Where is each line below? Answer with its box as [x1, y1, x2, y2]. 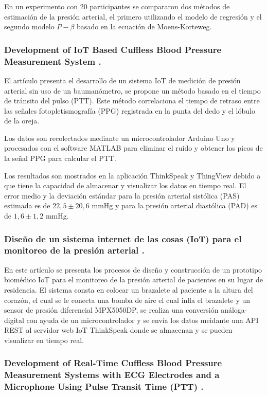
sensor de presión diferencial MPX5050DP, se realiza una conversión [4, 304, 219, 315]
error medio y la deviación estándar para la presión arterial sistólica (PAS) [4, 190, 240, 201]
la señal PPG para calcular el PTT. [4, 153, 116, 164]
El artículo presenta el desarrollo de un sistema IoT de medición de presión [4, 75, 241, 85]
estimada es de [4, 200, 50, 211]
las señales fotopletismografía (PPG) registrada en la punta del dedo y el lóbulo [4, 105, 255, 116]
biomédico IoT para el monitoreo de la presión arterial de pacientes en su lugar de [4, 274, 263, 285]
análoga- [221, 304, 247, 315]
